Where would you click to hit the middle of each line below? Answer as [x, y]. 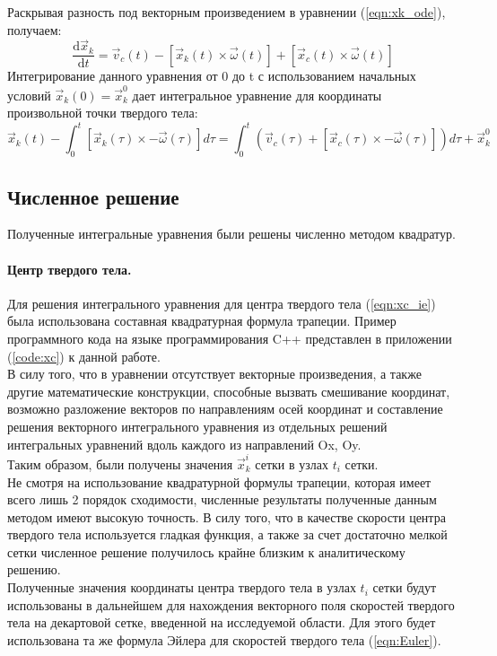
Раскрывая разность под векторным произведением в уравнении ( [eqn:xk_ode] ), [227, 12]
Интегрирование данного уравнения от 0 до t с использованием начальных [212, 76]
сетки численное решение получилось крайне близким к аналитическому [206, 551]
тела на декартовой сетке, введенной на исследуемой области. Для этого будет [222, 622]
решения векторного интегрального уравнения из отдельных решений [197, 427]
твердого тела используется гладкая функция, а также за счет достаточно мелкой [227, 534]
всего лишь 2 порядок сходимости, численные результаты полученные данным [222, 499]
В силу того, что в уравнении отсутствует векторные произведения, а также [214, 374]
